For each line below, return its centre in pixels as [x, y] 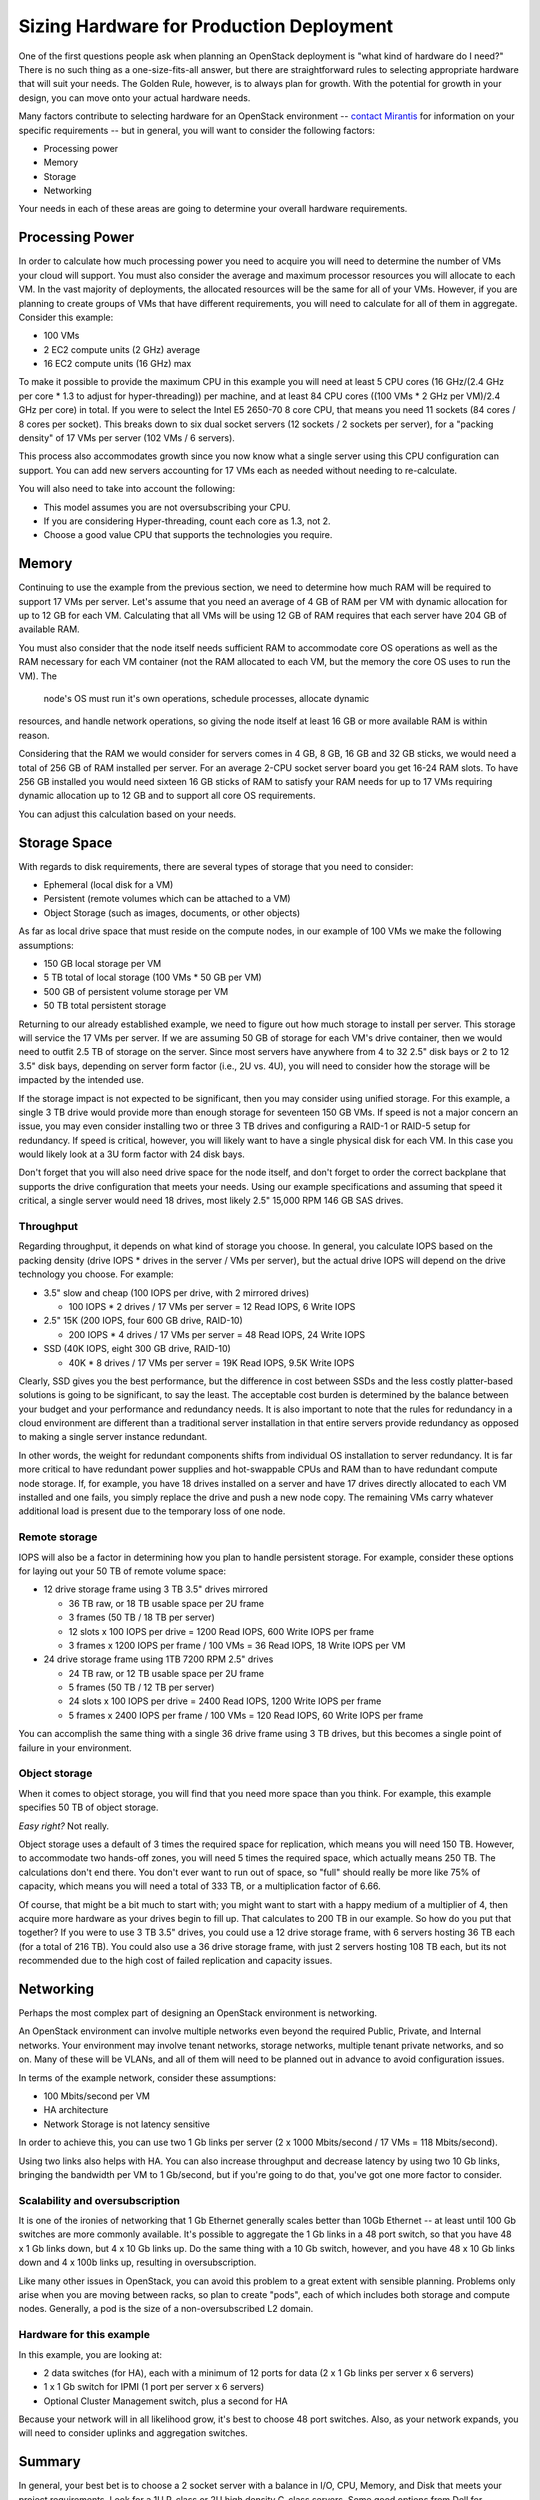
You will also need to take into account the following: [126, 489]
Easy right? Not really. [64, 1826]
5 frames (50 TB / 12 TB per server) [141, 1687]
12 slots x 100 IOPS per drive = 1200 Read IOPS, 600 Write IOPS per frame [221, 1631]
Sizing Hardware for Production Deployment [206, 26]
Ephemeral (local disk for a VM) [108, 885]
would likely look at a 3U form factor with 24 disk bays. [131, 1154]
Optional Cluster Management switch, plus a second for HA [166, 2401]
